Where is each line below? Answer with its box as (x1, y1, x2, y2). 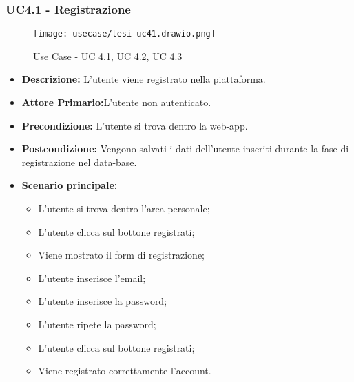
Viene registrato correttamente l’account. (38, 363, 211, 378)
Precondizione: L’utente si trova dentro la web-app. (21, 118, 248, 132)
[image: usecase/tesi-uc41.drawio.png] (33, 29, 216, 39)
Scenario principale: (21, 178, 118, 192)
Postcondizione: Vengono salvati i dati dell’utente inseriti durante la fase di (21, 141, 349, 156)
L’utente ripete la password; (38, 317, 156, 331)
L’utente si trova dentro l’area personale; (38, 201, 210, 216)
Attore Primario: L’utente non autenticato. (21, 95, 211, 110)
